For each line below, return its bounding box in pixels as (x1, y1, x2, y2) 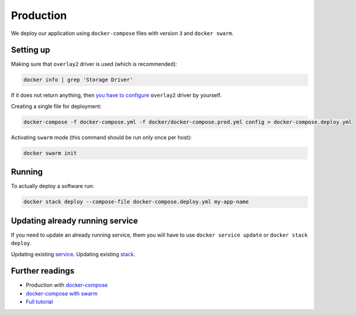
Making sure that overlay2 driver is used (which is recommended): (11, 61, 177, 68)
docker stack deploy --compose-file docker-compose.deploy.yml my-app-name (23, 199, 249, 205)
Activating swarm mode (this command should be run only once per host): (11, 133, 192, 141)
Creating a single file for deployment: (11, 103, 102, 110)
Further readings (11, 266, 75, 276)
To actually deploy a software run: (11, 183, 94, 190)
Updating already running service (11, 215, 138, 225)
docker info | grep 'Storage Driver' (23, 77, 133, 83)
